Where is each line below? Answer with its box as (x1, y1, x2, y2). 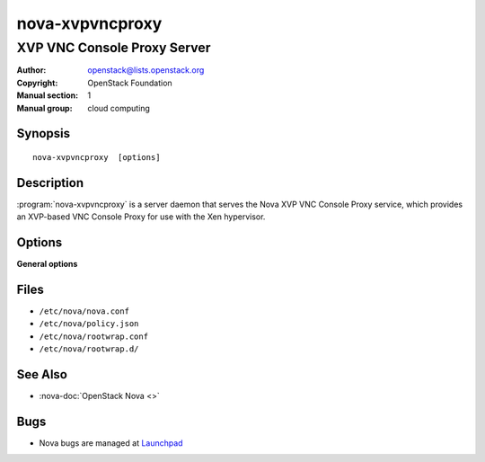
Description (16, 175, 84, 191)
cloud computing (87, 102, 150, 113)
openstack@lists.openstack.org (87, 65, 205, 76)
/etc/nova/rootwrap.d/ (39, 344, 139, 354)
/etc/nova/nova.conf (39, 307, 130, 316)
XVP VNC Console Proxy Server (16, 40, 211, 56)
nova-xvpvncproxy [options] (32, 152, 161, 162)
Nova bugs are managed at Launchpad (39, 438, 183, 449)
